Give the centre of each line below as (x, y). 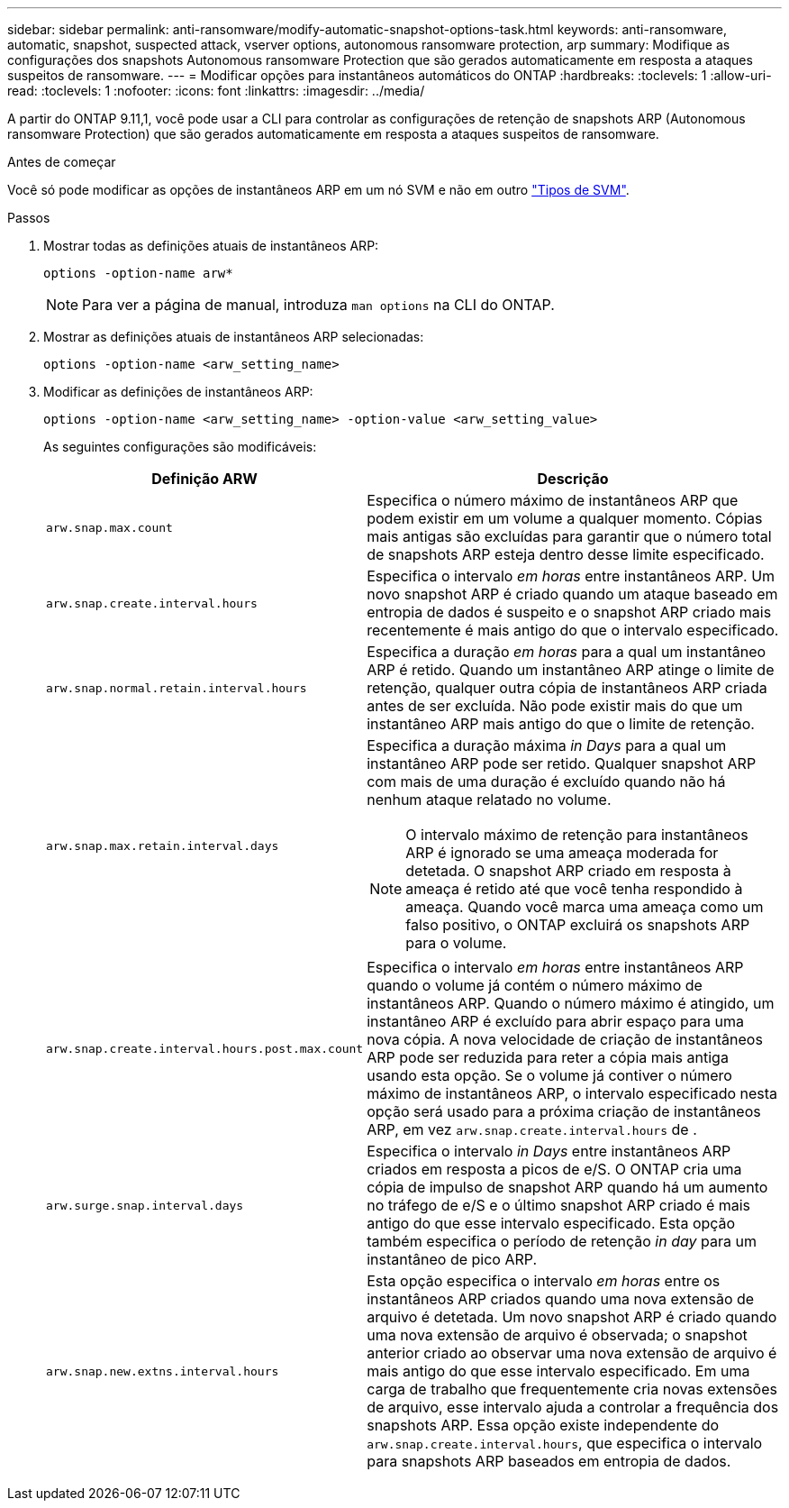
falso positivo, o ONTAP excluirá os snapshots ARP (578, 925)
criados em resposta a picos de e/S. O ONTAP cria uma (554, 1169)
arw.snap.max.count (109, 527)
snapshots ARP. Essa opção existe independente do (543, 1425)
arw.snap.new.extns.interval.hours (163, 1371)
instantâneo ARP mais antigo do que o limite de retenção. (561, 724)
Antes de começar (62, 162)
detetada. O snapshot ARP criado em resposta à (568, 871)
